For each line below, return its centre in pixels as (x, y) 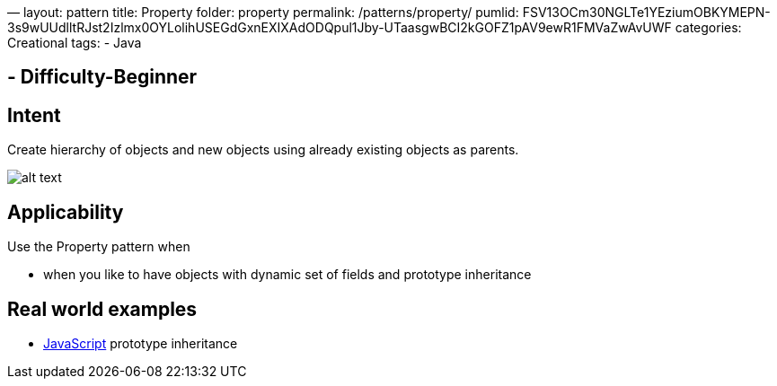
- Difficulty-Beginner (102, 77)
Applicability (66, 212)
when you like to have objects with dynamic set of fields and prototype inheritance (287, 275)
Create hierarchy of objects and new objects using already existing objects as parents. (263, 150)
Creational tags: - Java (75, 43)
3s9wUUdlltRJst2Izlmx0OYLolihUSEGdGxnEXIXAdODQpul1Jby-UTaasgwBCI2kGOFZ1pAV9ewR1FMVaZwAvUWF (340, 27)
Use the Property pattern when (99, 247)
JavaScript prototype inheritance (141, 343)
